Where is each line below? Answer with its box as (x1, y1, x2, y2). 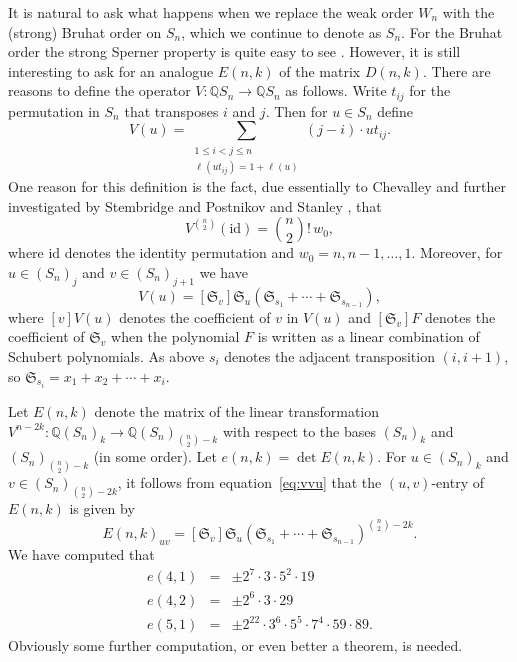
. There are (422, 60, 491, 81)
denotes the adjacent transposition (224, 345, 435, 366)
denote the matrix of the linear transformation (94, 400, 380, 421)
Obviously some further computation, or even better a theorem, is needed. (8, 635, 463, 656)
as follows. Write (285, 80, 387, 101)
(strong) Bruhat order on (8, 21, 162, 42)
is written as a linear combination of (257, 326, 480, 347)
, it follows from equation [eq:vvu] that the (117, 472, 382, 493)
